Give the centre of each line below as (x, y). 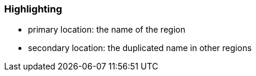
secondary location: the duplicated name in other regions (140, 48)
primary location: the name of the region (107, 30)
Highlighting (33, 9)
